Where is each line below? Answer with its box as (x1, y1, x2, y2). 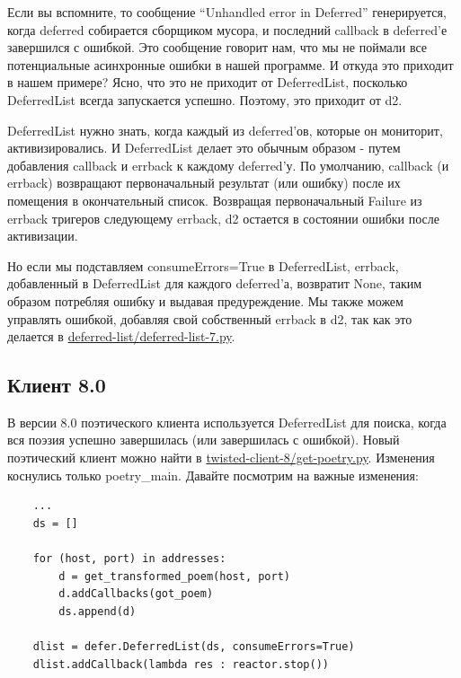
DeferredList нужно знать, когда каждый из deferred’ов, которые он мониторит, (7, 120, 443, 139)
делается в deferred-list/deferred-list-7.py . (7, 327, 235, 346)
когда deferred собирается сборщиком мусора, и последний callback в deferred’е (7, 20, 448, 39)
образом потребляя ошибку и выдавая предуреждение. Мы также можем (7, 291, 403, 310)
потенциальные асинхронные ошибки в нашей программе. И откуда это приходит (7, 55, 454, 74)
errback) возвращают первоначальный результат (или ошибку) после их (7, 173, 401, 192)
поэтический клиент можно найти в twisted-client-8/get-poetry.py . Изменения (7, 448, 435, 467)
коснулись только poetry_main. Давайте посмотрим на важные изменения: (7, 465, 419, 484)
